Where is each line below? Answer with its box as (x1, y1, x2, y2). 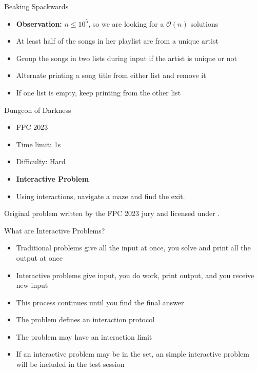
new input (16, 280, 48, 290)
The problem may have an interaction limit (16, 331, 152, 342)
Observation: (16, 18, 62, 29)
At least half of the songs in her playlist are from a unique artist (16, 35, 219, 46)
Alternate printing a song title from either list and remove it (16, 70, 206, 81)
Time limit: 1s (16, 139, 61, 149)
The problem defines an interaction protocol (16, 314, 155, 325)
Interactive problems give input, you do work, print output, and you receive (16, 269, 254, 280)
